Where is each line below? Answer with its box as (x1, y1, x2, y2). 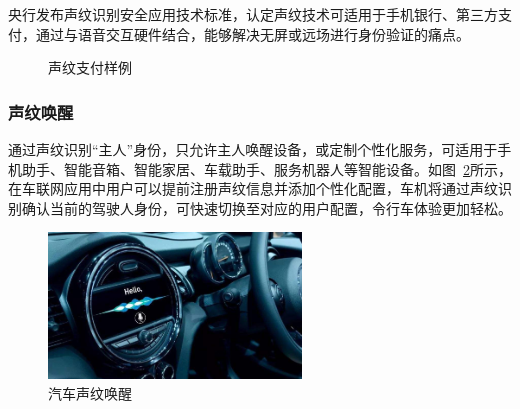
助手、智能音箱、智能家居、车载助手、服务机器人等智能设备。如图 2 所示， (21, 158, 512, 179)
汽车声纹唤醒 (48, 382, 132, 403)
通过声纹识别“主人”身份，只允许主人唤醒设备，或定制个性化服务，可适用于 (8, 139, 498, 159)
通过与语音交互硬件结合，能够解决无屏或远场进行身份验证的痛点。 (35, 23, 470, 44)
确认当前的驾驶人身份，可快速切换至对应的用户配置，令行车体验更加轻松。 (21, 197, 512, 218)
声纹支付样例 (48, 57, 132, 78)
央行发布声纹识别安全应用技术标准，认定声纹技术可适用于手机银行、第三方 (8, 4, 498, 24)
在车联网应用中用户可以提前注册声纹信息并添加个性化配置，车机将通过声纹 (8, 178, 498, 199)
